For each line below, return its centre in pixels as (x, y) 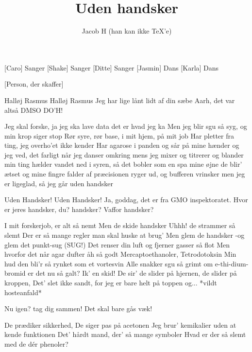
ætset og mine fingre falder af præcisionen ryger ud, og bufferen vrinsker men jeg (125, 174)
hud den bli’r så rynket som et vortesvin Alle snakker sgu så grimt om (109, 263)
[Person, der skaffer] (34, 84)
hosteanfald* (23, 292)
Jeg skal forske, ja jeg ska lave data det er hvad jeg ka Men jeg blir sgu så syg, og (126, 126)
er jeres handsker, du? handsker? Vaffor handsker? (79, 209)
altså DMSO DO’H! (34, 110)
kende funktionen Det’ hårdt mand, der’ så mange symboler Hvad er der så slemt (125, 334)
